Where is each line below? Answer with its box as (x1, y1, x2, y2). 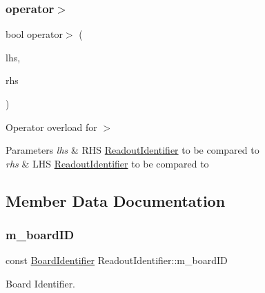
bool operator (6, 27, 63, 41)
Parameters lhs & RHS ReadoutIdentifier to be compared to (6, 143, 259, 157)
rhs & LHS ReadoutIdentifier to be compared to (6, 156, 209, 170)
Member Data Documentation (6, 190, 226, 211)
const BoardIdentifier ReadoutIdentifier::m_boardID (6, 253, 228, 267)
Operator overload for (6, 119, 97, 134)
